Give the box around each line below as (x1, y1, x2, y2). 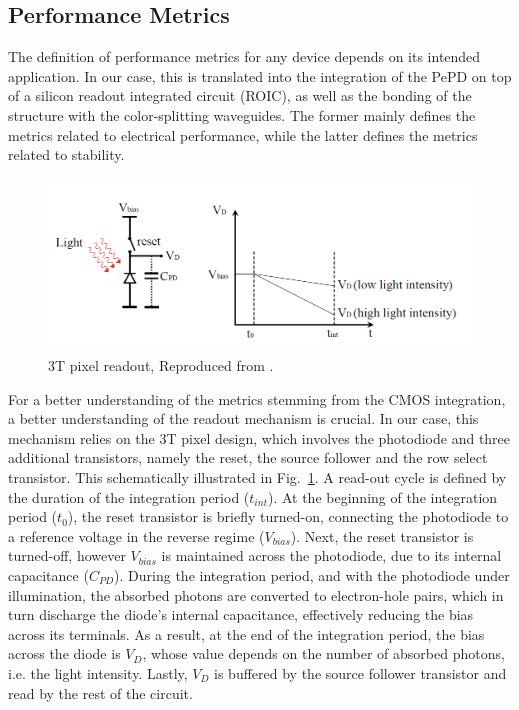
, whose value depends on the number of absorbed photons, (142, 643, 505, 664)
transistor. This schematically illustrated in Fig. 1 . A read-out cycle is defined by (8, 466, 507, 487)
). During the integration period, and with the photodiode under (114, 564, 510, 585)
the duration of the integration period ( (8, 486, 250, 507)
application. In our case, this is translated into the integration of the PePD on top (8, 65, 512, 86)
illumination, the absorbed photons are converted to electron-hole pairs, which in (8, 584, 504, 605)
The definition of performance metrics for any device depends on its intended (8, 46, 481, 67)
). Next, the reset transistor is (290, 525, 474, 546)
